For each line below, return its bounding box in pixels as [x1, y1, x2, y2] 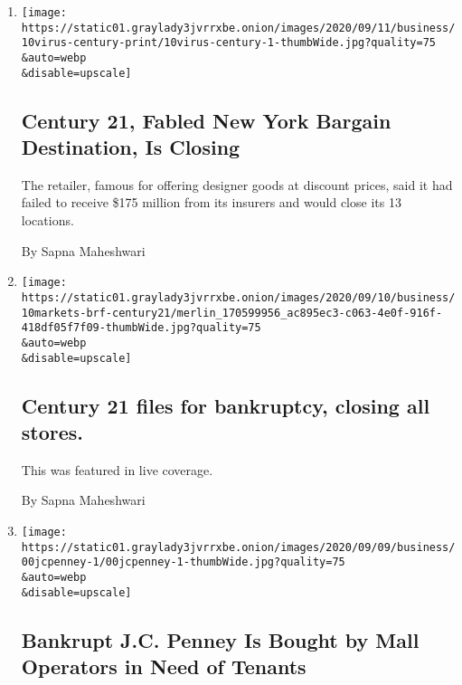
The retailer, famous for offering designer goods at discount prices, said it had [21, 175, 453, 194]
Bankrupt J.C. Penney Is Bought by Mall [21, 625, 420, 653]
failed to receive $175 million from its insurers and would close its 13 [21, 193, 401, 212]
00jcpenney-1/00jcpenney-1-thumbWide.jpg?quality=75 [21, 556, 345, 569]
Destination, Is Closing [21, 133, 240, 161]
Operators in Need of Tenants [21, 652, 306, 680]
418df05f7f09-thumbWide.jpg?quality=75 [21, 321, 261, 335]
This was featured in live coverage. [21, 460, 213, 479]
